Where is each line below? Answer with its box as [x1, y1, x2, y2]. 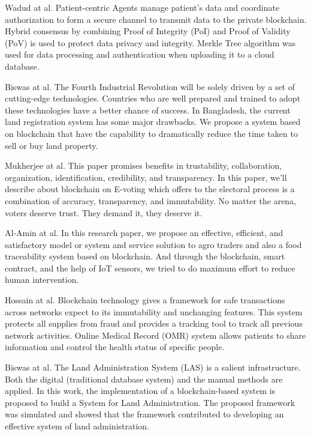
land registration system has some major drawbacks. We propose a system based [5, 115, 301, 128]
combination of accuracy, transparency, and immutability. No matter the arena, [5, 194, 297, 207]
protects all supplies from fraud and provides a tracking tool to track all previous [5, 317, 303, 330]
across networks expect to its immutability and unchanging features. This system [5, 305, 303, 318]
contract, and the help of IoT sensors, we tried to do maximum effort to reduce [5, 261, 295, 274]
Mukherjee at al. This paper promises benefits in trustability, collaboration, [5, 159, 282, 172]
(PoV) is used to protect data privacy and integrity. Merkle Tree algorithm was [5, 36, 296, 49]
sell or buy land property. [5, 139, 98, 151]
